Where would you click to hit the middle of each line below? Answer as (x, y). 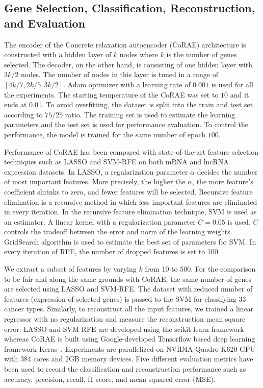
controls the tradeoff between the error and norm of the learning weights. (118, 232)
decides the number (227, 171)
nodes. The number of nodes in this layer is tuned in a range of (119, 74)
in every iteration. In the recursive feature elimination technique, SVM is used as (130, 212)
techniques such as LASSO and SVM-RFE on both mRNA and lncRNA (116, 162)
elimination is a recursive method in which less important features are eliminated (131, 201)
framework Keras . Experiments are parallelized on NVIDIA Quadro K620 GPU (130, 348)
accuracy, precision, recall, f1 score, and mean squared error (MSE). (110, 379)
